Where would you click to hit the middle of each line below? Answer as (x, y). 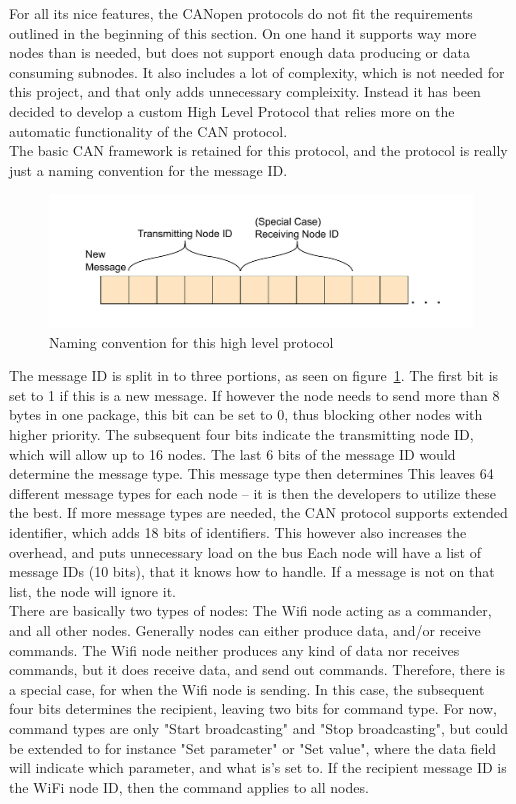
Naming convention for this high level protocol (191, 341)
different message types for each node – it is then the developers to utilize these (253, 492)
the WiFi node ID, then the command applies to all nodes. (189, 786)
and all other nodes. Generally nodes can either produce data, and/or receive (245, 629)
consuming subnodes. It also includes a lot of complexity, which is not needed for (257, 71)
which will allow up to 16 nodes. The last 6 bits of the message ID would (232, 453)
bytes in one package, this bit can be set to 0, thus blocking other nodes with (246, 414)
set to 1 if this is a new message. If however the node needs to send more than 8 (254, 394)
